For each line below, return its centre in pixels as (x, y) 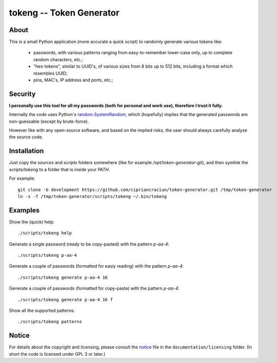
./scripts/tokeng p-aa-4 (47, 255)
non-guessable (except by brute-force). (49, 121)
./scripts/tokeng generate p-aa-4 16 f (65, 299)
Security (22, 94)
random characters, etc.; (58, 59)
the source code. (26, 137)
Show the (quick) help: (32, 222)
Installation (26, 151)
